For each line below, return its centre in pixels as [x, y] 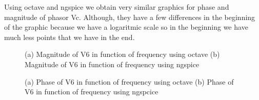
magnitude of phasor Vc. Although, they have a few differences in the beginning [130, 17]
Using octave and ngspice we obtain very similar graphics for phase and [117, 7]
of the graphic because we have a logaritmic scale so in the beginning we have [126, 27]
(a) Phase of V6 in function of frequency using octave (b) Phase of [129, 81]
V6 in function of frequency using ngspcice [92, 92]
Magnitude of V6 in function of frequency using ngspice [112, 64]
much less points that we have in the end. [69, 37]
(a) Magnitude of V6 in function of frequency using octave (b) [122, 54]
